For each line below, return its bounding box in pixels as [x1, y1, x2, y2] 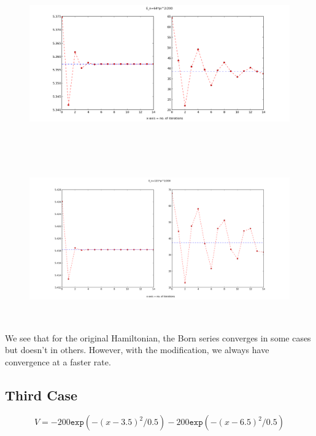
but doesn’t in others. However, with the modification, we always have [5, 343, 269, 356]
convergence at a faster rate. [5, 355, 111, 368]
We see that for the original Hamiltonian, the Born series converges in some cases [5, 331, 311, 344]
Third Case [5, 385, 78, 404]
